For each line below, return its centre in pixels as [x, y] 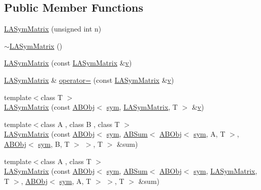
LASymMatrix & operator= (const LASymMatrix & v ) [89, 80]
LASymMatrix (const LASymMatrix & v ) [68, 63]
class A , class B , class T [80, 124]
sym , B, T [54, 144]
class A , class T [66, 161]
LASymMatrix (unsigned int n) [53, 29]
